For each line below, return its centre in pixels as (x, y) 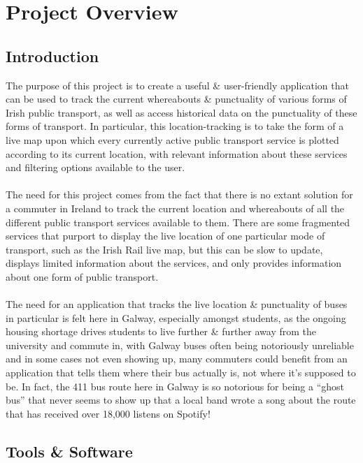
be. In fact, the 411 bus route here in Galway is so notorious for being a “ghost (175, 386)
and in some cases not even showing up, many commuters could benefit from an (177, 359)
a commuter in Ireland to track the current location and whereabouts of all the (175, 208)
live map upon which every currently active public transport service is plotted (172, 139)
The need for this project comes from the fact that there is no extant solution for (179, 194)
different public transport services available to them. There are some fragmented (178, 222)
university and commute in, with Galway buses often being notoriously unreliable (180, 345)
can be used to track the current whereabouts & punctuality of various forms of (176, 99)
